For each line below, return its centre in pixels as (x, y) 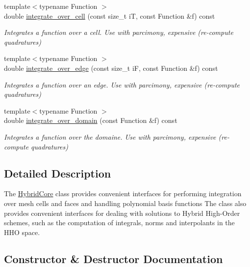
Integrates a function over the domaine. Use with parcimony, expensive (110, 136)
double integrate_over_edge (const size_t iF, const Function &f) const (111, 68)
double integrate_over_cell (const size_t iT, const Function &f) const (110, 15)
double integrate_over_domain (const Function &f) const (91, 120)
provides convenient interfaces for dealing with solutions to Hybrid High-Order (122, 213)
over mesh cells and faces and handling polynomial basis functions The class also (125, 203)
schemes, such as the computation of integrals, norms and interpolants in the (119, 222)
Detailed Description (58, 173)
